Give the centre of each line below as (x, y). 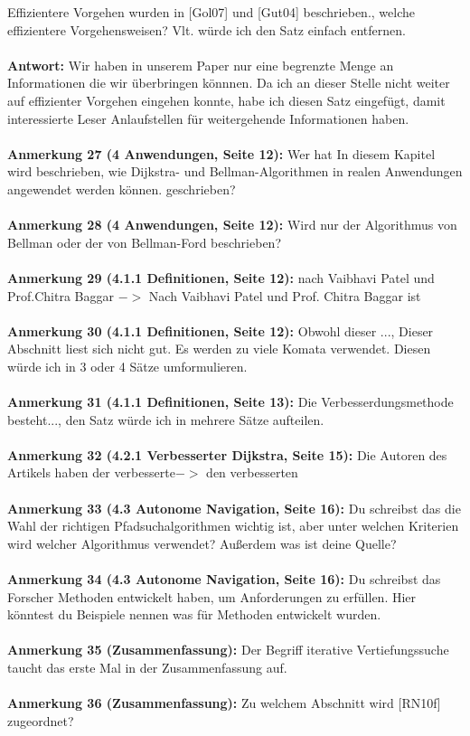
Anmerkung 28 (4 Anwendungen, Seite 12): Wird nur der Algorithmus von (232, 225)
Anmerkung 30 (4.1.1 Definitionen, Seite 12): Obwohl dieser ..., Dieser (221, 330)
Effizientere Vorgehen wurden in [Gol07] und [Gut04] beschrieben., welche (211, 12)
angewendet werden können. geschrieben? (122, 189)
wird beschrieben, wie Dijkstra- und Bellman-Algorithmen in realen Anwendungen (235, 171)
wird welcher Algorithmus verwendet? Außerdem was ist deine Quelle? (202, 543)
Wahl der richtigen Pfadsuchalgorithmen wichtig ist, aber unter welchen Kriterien (233, 526)
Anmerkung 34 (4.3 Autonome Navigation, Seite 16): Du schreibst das (224, 579)
